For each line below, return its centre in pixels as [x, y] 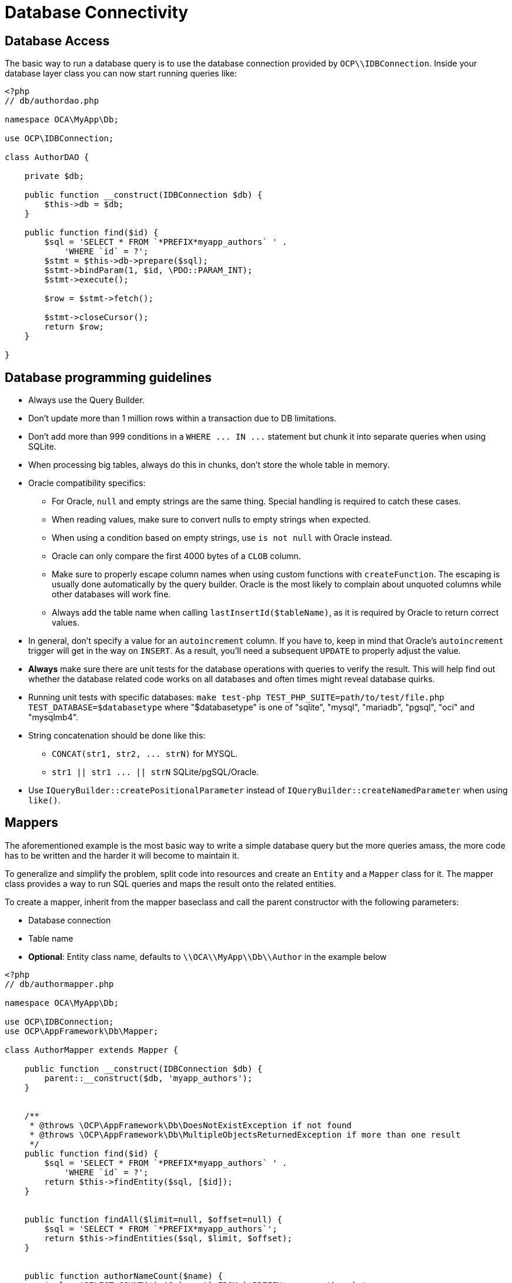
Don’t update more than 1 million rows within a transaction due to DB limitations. [183, 418]
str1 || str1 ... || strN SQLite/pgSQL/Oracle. [155, 772]
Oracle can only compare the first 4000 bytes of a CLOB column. [176, 556]
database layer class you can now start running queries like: [121, 74]
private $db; [54, 176]
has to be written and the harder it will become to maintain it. [122, 855]
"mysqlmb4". [53, 717]
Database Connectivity [97, 12]
